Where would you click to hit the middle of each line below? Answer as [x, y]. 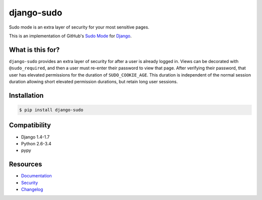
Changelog [32, 189]
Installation [26, 95]
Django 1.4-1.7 [35, 137]
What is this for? [34, 50]
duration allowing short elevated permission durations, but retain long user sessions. [93, 82]
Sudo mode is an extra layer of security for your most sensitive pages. [79, 27]
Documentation [36, 176]
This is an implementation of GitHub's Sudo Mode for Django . [70, 36]
